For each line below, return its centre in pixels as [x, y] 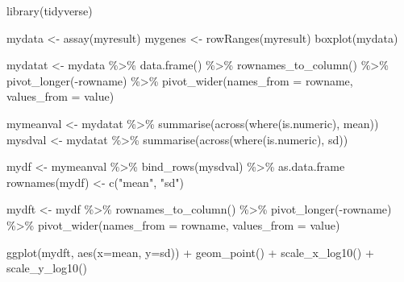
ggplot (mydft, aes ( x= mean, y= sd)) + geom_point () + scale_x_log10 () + [190, 252]
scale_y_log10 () [47, 268]
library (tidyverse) [50, 10]
